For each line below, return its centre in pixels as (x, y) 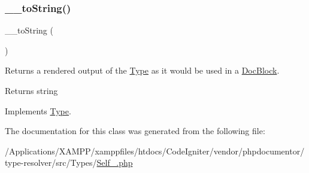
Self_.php (115, 163)
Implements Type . (38, 110)
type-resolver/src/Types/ (51, 163)
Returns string (31, 90)
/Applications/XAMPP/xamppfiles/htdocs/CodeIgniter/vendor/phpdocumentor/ (155, 151)
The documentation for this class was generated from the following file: (135, 131)
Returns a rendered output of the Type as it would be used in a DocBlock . (142, 70)
